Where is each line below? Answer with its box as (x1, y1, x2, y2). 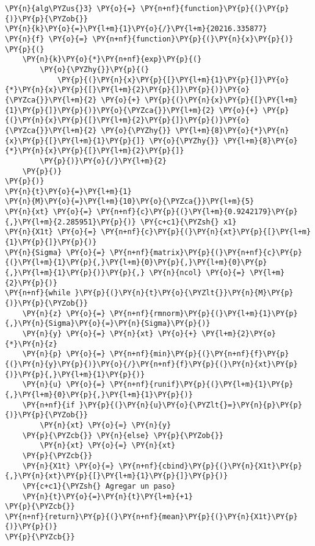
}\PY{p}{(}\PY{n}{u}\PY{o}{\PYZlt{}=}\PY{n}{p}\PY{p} (79, 400, 302, 409)
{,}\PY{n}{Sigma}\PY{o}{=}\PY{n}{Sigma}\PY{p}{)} (5, 319, 211, 328)
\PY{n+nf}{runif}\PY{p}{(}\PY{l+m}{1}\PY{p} (109, 380, 294, 389)
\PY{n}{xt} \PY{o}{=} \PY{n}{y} (40, 420, 172, 429)
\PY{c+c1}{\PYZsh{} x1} (140, 217, 237, 226)
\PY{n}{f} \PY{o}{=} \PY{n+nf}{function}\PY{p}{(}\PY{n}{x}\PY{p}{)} (5, 34, 294, 43)
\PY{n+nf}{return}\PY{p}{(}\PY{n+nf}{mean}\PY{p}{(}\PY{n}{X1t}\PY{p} (5, 512, 298, 521)
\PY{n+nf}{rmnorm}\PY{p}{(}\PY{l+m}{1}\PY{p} (109, 309, 298, 318)
